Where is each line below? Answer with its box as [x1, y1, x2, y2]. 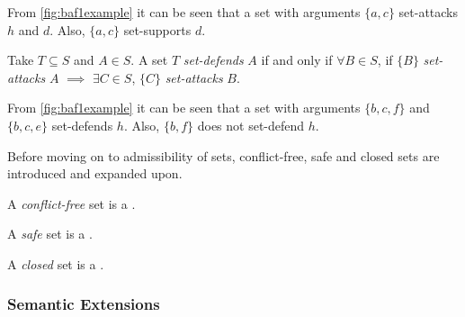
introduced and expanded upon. [7, 164, 183, 183]
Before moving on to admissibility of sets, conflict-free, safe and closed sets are [7, 146, 440, 165]
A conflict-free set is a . [7, 194, 136, 213]
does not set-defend [197, 115, 305, 134]
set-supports [123, 20, 192, 39]
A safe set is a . [7, 224, 93, 243]
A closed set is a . [7, 254, 104, 273]
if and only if [261, 50, 333, 69]
